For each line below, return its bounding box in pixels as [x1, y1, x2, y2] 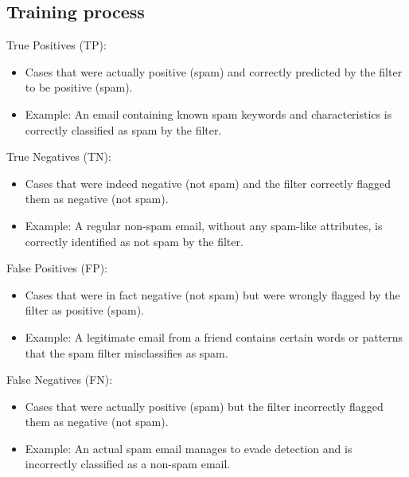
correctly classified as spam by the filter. [25, 121, 222, 138]
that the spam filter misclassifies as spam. [25, 344, 228, 361]
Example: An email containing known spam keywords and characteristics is [25, 105, 392, 122]
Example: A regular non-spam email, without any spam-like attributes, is [25, 217, 383, 233]
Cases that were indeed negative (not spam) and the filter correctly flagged [25, 174, 391, 191]
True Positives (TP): [6, 37, 107, 53]
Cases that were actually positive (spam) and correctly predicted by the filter [25, 63, 403, 80]
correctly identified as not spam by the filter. [25, 233, 243, 249]
